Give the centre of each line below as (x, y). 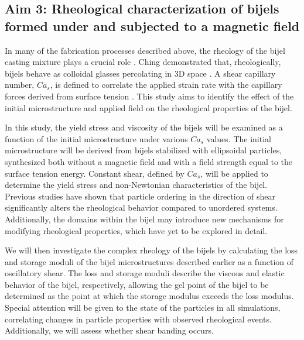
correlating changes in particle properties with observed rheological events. (138, 319)
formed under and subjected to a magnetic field (152, 25)
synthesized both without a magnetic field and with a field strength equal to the (149, 161)
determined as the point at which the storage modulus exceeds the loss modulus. (149, 296)
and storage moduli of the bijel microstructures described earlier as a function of (149, 261)
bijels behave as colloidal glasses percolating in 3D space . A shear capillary (140, 73)
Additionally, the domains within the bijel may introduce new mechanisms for (144, 219)
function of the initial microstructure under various (96, 138)
